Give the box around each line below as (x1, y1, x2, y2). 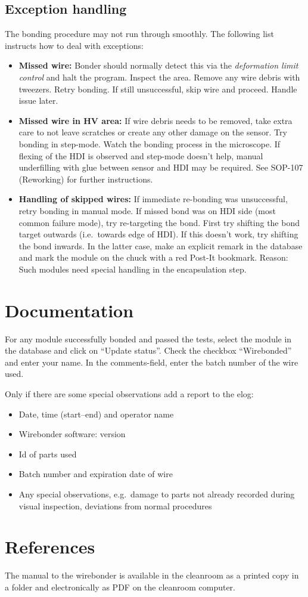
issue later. (18, 94, 58, 107)
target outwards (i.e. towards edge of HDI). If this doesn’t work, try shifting (18, 228, 298, 240)
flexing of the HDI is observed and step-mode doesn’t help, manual (18, 149, 263, 162)
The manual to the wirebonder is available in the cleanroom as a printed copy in (5, 569, 299, 581)
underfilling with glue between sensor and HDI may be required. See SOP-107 (18, 161, 303, 174)
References (5, 534, 95, 559)
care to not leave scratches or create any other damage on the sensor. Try (18, 126, 287, 138)
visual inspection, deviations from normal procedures (18, 499, 212, 512)
